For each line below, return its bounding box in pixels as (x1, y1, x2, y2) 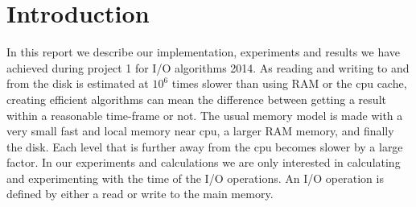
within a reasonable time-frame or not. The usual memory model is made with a (6, 106, 403, 123)
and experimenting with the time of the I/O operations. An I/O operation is (6, 169, 384, 186)
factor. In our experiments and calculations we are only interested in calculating (6, 154, 401, 171)
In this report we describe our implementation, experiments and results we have (6, 43, 401, 60)
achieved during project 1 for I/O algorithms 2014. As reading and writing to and (6, 59, 410, 76)
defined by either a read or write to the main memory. (6, 185, 274, 202)
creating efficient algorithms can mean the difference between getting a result (6, 90, 386, 107)
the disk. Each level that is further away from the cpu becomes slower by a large (6, 138, 403, 155)
